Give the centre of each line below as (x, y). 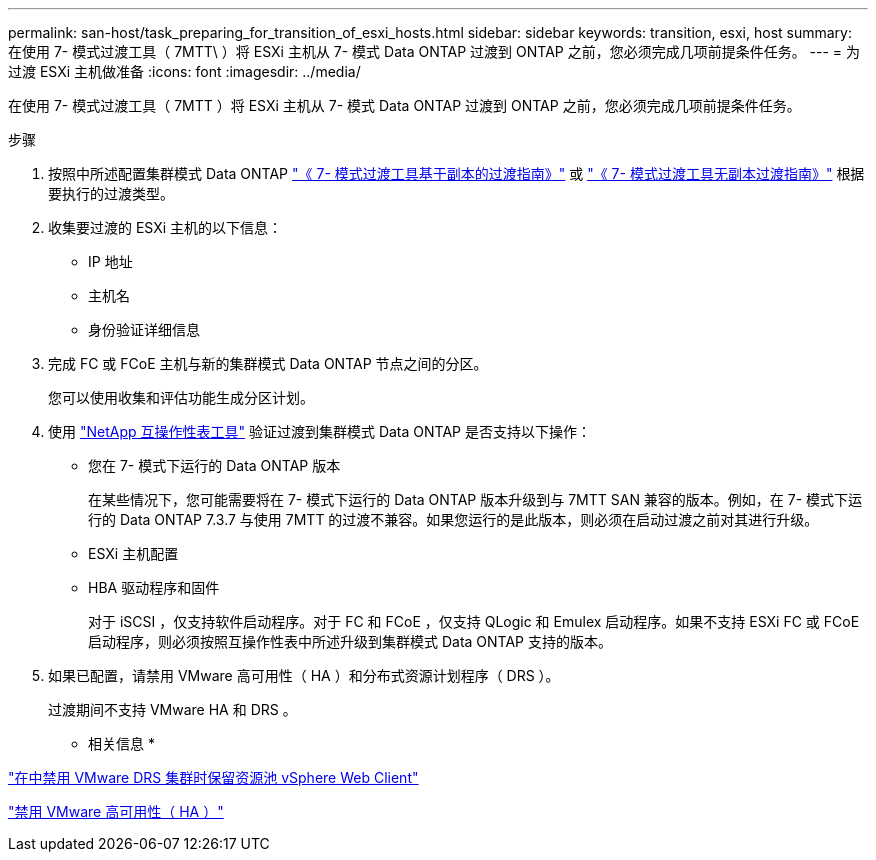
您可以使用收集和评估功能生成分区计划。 (181, 397)
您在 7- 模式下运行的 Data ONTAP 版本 (214, 465)
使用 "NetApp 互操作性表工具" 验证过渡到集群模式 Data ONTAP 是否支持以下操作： (319, 431)
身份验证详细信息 (144, 329)
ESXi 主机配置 (133, 553)
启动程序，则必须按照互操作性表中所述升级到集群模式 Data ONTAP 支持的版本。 (350, 641)
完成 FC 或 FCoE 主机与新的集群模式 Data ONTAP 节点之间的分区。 (268, 363)
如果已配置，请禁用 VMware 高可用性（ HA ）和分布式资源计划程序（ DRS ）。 (304, 675)
